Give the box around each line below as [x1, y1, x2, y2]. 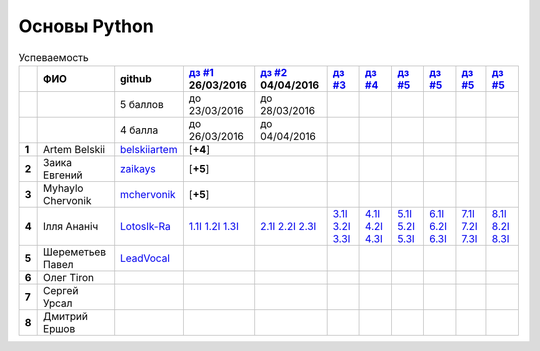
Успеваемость [18, 50, 89, 64]
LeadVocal [120, 251, 170, 265]
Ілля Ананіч [43, 219, 99, 233]
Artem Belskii [43, 142, 105, 156]
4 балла [120, 123, 159, 137]
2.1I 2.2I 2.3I [260, 219, 317, 233]
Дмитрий [43, 309, 89, 323]
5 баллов [120, 97, 164, 111]
